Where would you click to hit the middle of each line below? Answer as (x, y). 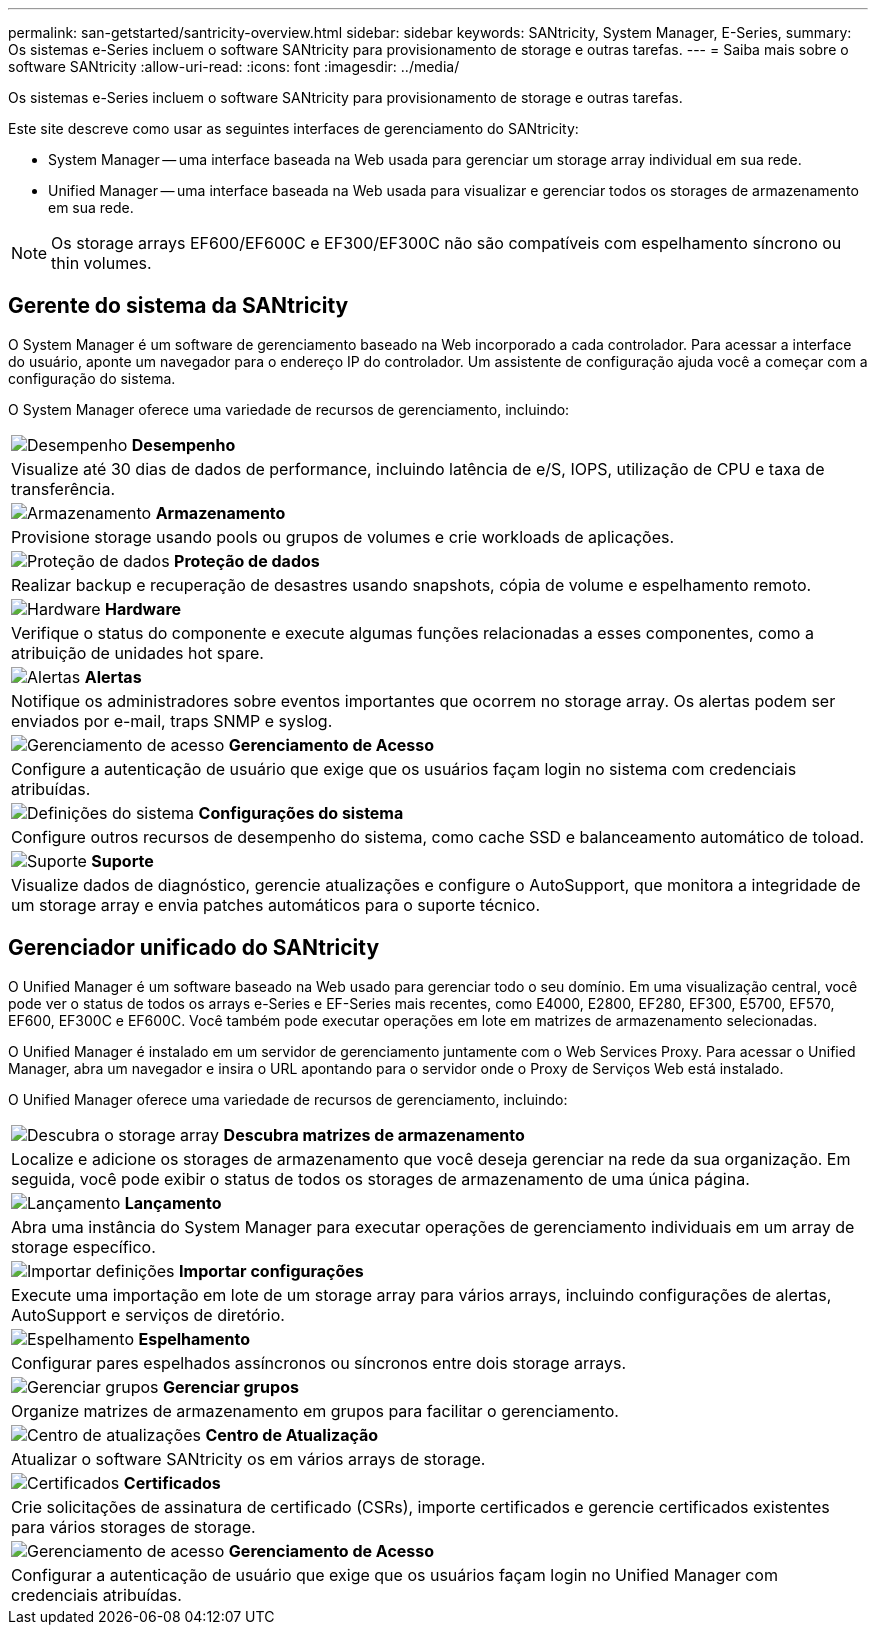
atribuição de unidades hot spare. (137, 652)
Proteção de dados (247, 560)
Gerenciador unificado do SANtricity (194, 948)
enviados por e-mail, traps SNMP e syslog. (172, 720)
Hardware (143, 608)
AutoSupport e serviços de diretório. (148, 1314)
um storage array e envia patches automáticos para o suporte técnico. (276, 904)
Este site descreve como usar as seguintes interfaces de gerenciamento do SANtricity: (293, 128)
